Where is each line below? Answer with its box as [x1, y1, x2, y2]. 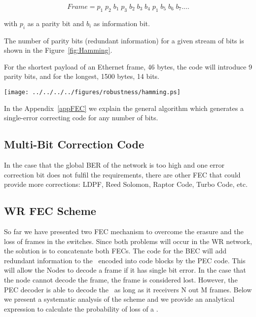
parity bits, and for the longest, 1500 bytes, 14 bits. [4, 71, 160, 81]
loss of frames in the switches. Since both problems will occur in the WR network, [4, 236, 252, 246]
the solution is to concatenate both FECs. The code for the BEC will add [4, 246, 226, 256]
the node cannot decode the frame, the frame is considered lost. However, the [4, 274, 238, 284]
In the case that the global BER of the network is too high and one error [4, 160, 224, 170]
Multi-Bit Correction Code [4, 137, 145, 152]
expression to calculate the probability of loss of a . [4, 303, 158, 314]
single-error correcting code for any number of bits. [4, 112, 158, 123]
